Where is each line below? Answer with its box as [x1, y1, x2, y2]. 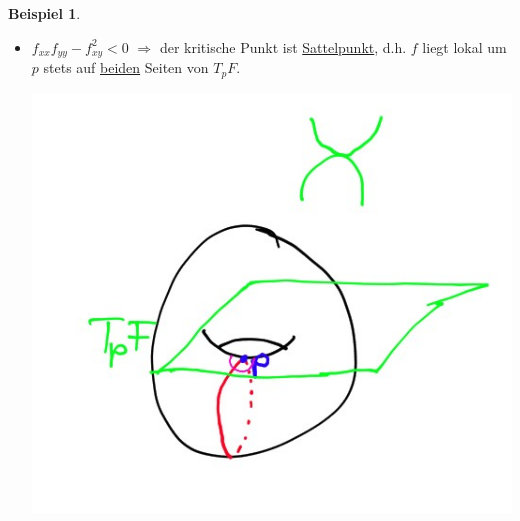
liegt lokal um [422, 36, 507, 57]
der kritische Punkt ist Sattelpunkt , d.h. [159, 36, 407, 57]
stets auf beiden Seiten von [43, 57, 209, 78]
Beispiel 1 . [8, 3, 81, 23]
